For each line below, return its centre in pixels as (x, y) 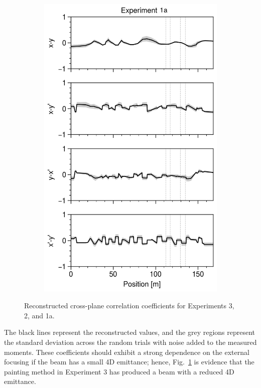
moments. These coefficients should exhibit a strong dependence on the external (127, 352)
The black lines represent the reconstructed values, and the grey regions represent (130, 332)
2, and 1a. (39, 315)
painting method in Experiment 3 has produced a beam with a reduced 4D (119, 371)
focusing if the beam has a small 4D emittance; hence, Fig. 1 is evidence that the (129, 362)
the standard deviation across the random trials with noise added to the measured (130, 342)
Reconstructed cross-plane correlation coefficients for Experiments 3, (129, 306)
